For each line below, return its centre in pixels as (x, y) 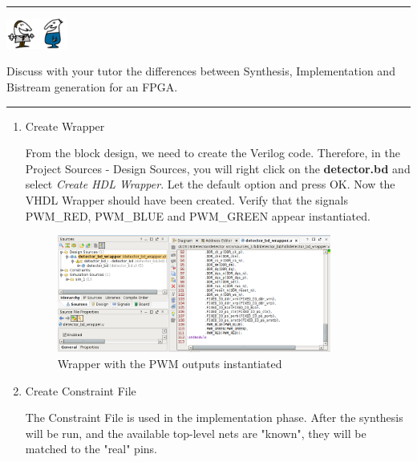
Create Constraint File (81, 390)
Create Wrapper (65, 126)
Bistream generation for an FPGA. (92, 86)
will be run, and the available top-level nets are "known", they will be (196, 433)
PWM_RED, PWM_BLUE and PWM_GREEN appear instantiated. (198, 215)
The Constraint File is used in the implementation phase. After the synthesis (214, 417)
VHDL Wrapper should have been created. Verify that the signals (186, 199)
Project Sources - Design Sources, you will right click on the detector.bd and (218, 168)
